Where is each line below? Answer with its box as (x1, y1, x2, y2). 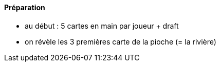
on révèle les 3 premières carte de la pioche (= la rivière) (25, 37, 216, 46)
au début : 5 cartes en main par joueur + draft (25, 21, 179, 30)
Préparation (4, 3, 45, 12)
